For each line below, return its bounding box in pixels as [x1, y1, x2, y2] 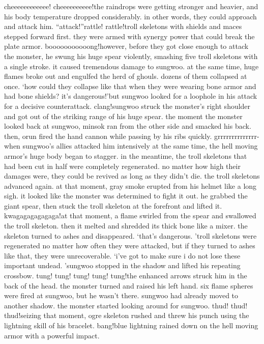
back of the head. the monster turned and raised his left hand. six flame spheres [4, 280, 253, 291]
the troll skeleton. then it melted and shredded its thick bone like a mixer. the [4, 220, 248, 231]
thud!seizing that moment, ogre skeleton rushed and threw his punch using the [4, 310, 249, 321]
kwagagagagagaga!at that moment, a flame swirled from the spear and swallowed [4, 210, 256, 221]
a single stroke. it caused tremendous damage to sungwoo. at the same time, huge [4, 61, 259, 71]
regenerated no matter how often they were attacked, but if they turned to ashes [4, 240, 255, 251]
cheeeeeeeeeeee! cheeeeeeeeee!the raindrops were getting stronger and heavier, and [4, 1, 258, 11]
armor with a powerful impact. [4, 330, 100, 340]
